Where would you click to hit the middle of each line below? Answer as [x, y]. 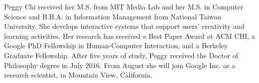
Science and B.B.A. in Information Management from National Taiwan [113, 16]
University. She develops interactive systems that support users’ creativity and [124, 26]
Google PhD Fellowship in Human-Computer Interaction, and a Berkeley [116, 45]
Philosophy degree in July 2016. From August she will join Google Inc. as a [120, 65]
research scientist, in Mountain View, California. [78, 75]
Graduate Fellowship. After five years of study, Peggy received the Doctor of [121, 55]
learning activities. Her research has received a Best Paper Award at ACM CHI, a [130, 36]
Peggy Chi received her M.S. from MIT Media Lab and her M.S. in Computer [124, 6]
